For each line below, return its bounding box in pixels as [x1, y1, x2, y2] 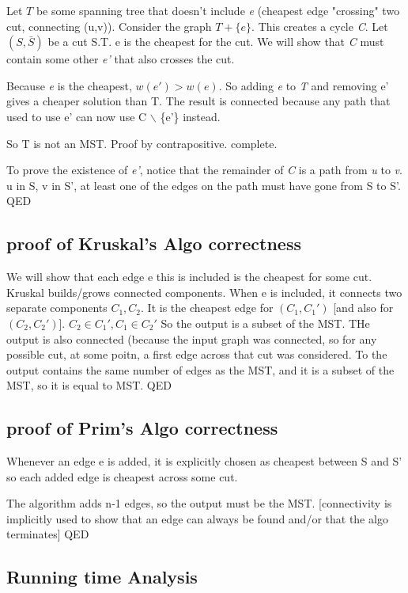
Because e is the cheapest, [6, 77, 132, 93]
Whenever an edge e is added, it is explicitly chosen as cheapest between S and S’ [6, 453, 402, 469]
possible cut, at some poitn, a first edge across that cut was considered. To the [6, 346, 387, 363]
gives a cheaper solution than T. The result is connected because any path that [6, 93, 391, 109]
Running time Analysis [6, 564, 198, 589]
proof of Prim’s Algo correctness [6, 416, 278, 440]
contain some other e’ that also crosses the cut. [6, 51, 235, 67]
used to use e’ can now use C [6, 108, 147, 124]
